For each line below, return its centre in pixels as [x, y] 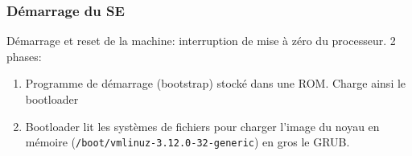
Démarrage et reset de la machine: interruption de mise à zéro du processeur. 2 [201, 41]
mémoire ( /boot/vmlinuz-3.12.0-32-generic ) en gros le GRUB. [187, 142]
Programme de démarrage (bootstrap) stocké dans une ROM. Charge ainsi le [216, 83]
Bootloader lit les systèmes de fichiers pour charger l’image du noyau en [202, 126]
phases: [24, 56]
